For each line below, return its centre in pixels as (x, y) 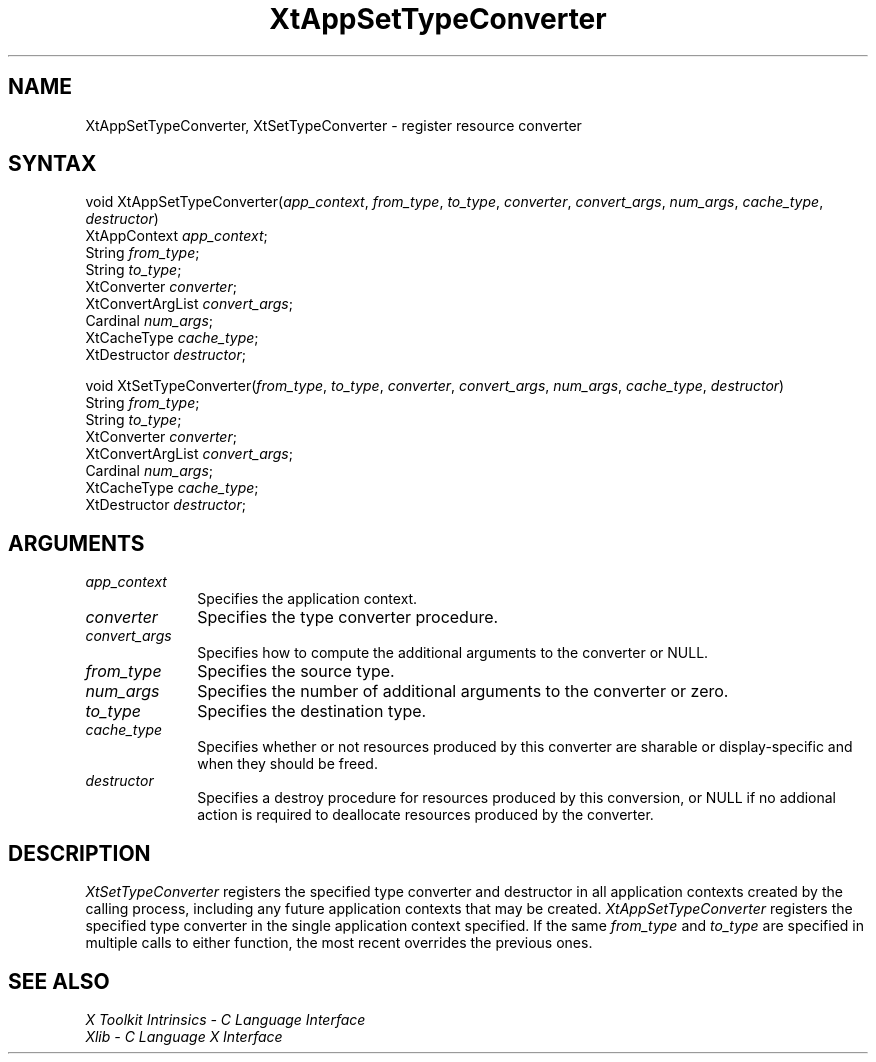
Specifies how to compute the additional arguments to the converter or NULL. (453, 653)
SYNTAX (52, 164)
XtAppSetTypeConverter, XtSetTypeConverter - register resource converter (333, 125)
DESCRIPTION (79, 853)
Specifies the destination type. (312, 711)
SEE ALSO (59, 981)
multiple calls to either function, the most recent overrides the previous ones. (339, 943)
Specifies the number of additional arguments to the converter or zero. (463, 691)
